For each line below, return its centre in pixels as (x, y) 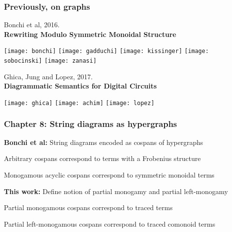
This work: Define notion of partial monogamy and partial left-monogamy (116, 191)
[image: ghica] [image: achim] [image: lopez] (79, 103)
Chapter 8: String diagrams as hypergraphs (91, 124)
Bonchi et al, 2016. (32, 25)
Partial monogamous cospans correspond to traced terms (88, 207)
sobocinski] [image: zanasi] (50, 61)
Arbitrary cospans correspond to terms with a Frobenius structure (102, 158)
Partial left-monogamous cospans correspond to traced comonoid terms (110, 223)
